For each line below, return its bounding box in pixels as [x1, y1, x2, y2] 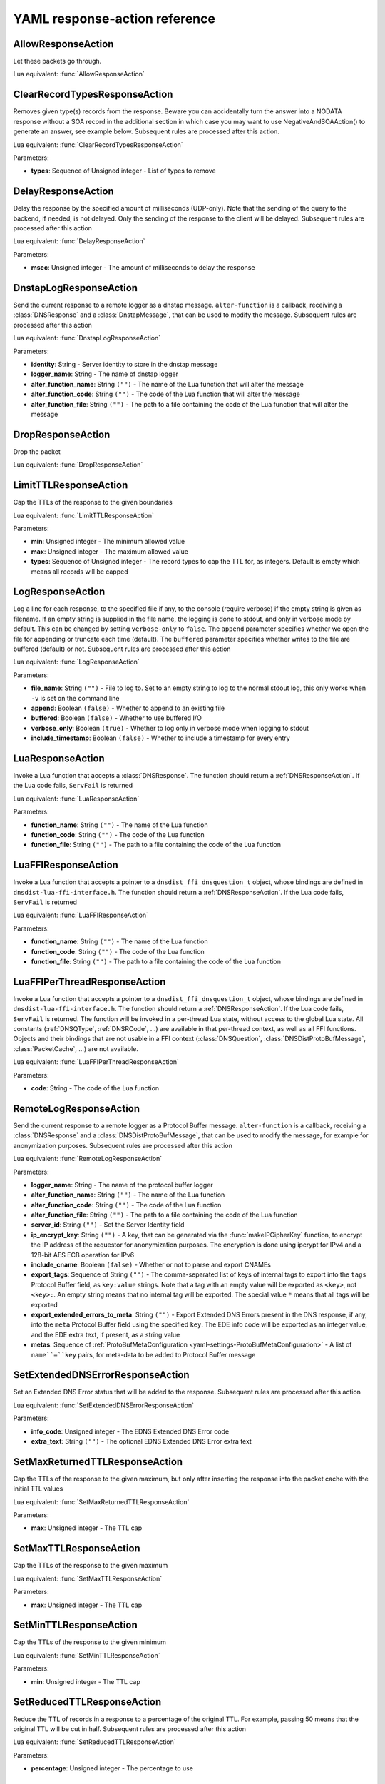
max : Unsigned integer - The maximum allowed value [31, 547, 189, 556]
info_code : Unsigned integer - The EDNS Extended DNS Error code [31, 1427, 230, 1436]
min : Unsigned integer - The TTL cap [31, 1677, 140, 1686]
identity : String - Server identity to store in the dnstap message [31, 360, 218, 369]
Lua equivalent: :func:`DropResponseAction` [13, 460, 143, 469]
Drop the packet [13, 447, 61, 456]
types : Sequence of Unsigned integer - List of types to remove [31, 166, 217, 175]
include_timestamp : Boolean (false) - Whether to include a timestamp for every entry [31, 734, 290, 742]
